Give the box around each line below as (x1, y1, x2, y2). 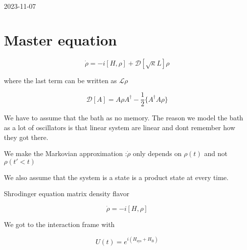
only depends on (133, 148, 182, 159)
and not (204, 148, 227, 159)
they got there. (4, 132, 48, 142)
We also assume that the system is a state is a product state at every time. (4, 172, 229, 182)
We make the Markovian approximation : (4, 148, 127, 159)
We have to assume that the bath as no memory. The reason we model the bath (4, 113, 244, 123)
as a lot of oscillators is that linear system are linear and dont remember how (4, 122, 235, 132)
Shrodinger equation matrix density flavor (4, 188, 130, 199)
